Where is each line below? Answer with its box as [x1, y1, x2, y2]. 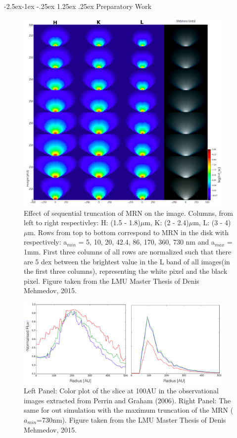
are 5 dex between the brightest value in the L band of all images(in [24, 256, 230, 266]
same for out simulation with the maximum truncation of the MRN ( [24, 405, 234, 415]
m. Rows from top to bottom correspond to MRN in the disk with [28, 227, 229, 237]
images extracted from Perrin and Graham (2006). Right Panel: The [24, 395, 231, 405]
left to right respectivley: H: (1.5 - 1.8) [24, 217, 141, 228]
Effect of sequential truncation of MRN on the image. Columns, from [24, 207, 233, 218]
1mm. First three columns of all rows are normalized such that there [24, 246, 232, 256]
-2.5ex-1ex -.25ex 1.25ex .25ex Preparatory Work [4, 1, 151, 11]
